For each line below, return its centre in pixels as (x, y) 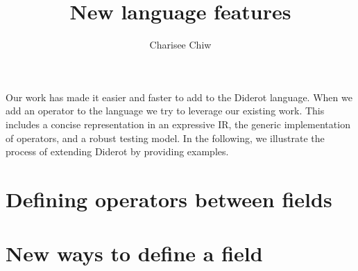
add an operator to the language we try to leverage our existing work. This (165, 111)
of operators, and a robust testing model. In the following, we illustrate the (165, 138)
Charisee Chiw (180, 45)
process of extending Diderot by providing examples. (117, 151)
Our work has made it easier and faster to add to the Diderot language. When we (179, 97)
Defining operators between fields (169, 199)
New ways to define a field (134, 253)
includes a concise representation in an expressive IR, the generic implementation (178, 124)
